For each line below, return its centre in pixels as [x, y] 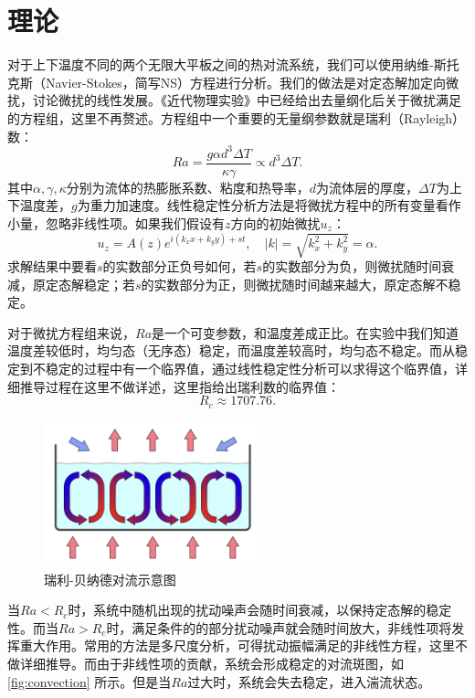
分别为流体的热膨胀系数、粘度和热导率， [188, 187]
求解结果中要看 [52, 265]
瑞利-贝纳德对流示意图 [110, 579]
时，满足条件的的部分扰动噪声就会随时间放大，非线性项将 [279, 627]
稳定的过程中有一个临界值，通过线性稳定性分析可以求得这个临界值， [250, 368]
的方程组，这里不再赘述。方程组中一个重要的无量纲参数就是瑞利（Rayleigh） [237, 117]
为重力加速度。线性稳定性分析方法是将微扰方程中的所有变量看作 [269, 205]
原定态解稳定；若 [84, 284]
